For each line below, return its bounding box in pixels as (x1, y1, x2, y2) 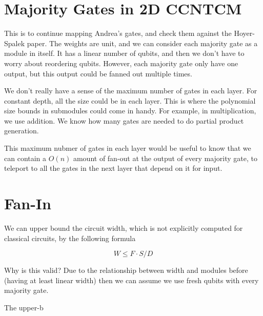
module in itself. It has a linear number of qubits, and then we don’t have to (4, 48, 245, 58)
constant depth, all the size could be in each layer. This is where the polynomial (4, 95, 256, 106)
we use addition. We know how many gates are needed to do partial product (4, 115, 244, 126)
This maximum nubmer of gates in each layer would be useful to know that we (4, 143, 251, 153)
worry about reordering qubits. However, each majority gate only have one (4, 57, 238, 68)
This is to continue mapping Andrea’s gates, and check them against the (4, 28, 232, 38)
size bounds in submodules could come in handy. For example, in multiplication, (4, 105, 256, 116)
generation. (4, 125, 39, 136)
